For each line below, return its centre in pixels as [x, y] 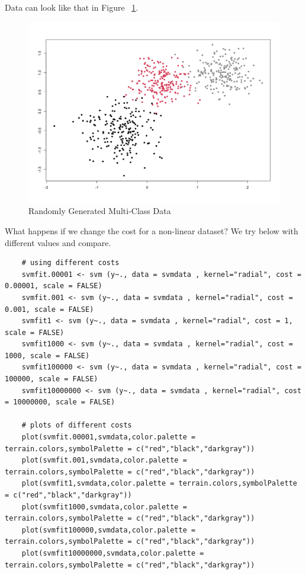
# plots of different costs [77, 425]
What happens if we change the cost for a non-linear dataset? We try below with [152, 230]
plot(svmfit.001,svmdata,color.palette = [104, 460]
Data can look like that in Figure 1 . [72, 7]
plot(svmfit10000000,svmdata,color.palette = [113, 553]
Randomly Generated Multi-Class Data [100, 211]
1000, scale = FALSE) [47, 355]
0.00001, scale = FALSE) [54, 286]
